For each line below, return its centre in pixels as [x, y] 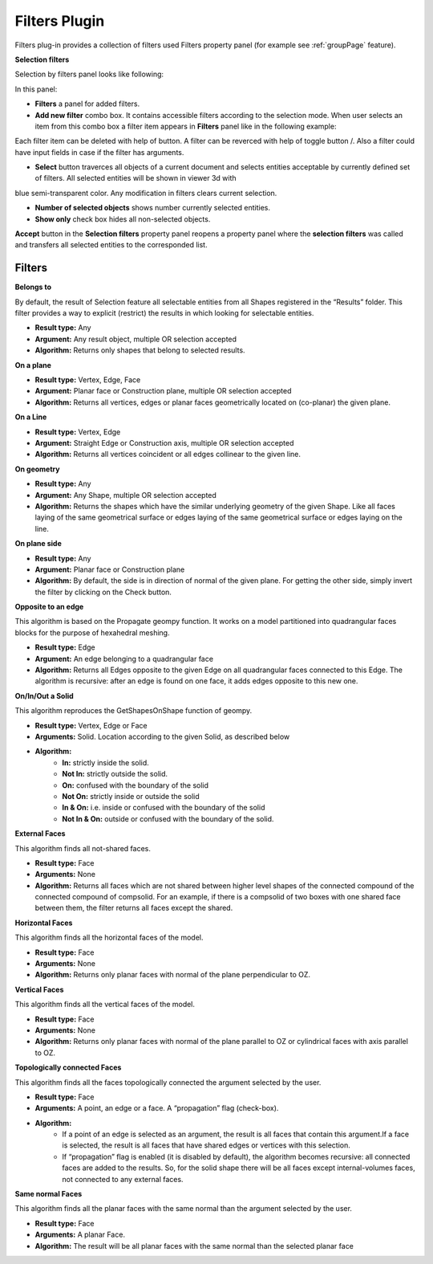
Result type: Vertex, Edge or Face [91, 725]
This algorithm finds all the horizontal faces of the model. [109, 938]
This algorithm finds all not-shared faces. [83, 848]
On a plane [33, 365]
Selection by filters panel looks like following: [89, 74]
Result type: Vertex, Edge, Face [88, 380]
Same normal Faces [49, 1194]
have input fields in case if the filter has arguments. [99, 152]
